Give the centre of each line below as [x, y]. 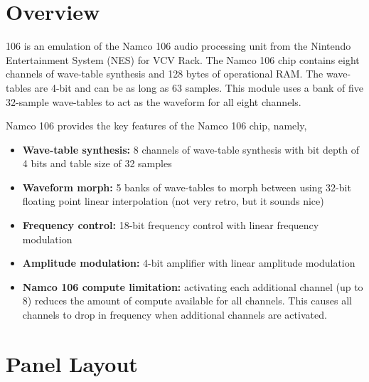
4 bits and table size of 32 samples [97, 163]
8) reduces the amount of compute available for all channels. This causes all [187, 301]
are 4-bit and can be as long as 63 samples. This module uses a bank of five [199, 87]
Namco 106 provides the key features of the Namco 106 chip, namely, [156, 126]
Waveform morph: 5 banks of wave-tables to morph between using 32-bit [187, 187]
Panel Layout [72, 363]
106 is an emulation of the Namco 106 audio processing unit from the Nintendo [178, 46]
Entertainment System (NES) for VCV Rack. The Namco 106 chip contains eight [183, 59]
